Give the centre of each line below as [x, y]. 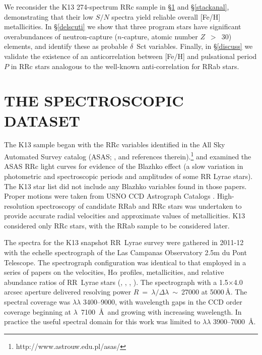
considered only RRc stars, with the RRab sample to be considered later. [117, 225]
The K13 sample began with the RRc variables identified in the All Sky [115, 144]
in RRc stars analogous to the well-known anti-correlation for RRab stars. [125, 66]
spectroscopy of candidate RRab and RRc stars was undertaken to [139, 205]
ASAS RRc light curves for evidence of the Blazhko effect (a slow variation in [124, 166]
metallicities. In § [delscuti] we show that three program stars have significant [123, 26]
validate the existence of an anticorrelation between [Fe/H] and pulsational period [130, 56]
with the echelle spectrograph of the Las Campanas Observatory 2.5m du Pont [125, 252]
